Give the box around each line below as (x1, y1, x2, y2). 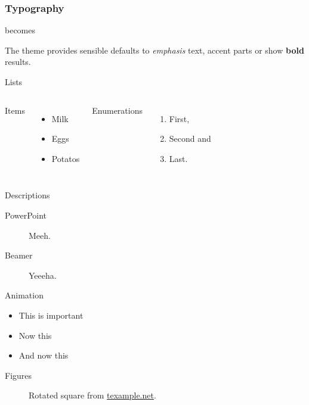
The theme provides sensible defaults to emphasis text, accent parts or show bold (5, 43, 304, 56)
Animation (5, 289, 44, 301)
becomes (5, 24, 36, 36)
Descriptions (5, 189, 50, 201)
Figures (5, 369, 32, 381)
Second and (169, 132, 211, 145)
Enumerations (92, 104, 143, 116)
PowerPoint (5, 208, 47, 221)
